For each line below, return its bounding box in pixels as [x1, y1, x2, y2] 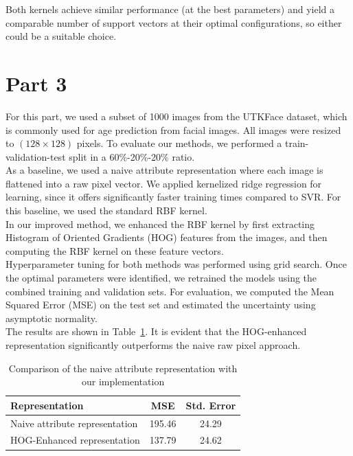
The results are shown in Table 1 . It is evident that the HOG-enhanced [5, 324, 307, 339]
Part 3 [5, 69, 67, 97]
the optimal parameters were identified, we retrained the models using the [5, 271, 317, 285]
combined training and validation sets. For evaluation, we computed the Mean [5, 284, 334, 298]
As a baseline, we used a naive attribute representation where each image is [5, 163, 323, 177]
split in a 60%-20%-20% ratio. [69, 149, 195, 163]
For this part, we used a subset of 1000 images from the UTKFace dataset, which [5, 109, 348, 123]
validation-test [5, 149, 66, 163]
